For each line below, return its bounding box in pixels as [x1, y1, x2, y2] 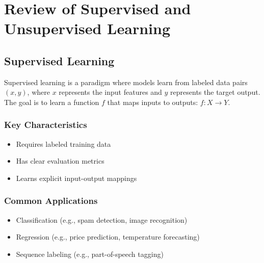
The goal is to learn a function [4, 96, 99, 107]
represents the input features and [59, 87, 162, 97]
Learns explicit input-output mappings [16, 172, 137, 183]
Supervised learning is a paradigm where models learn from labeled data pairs [4, 76, 248, 87]
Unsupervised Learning [4, 18, 170, 39]
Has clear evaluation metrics [16, 155, 104, 166]
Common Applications [4, 194, 98, 207]
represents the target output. [170, 87, 260, 97]
